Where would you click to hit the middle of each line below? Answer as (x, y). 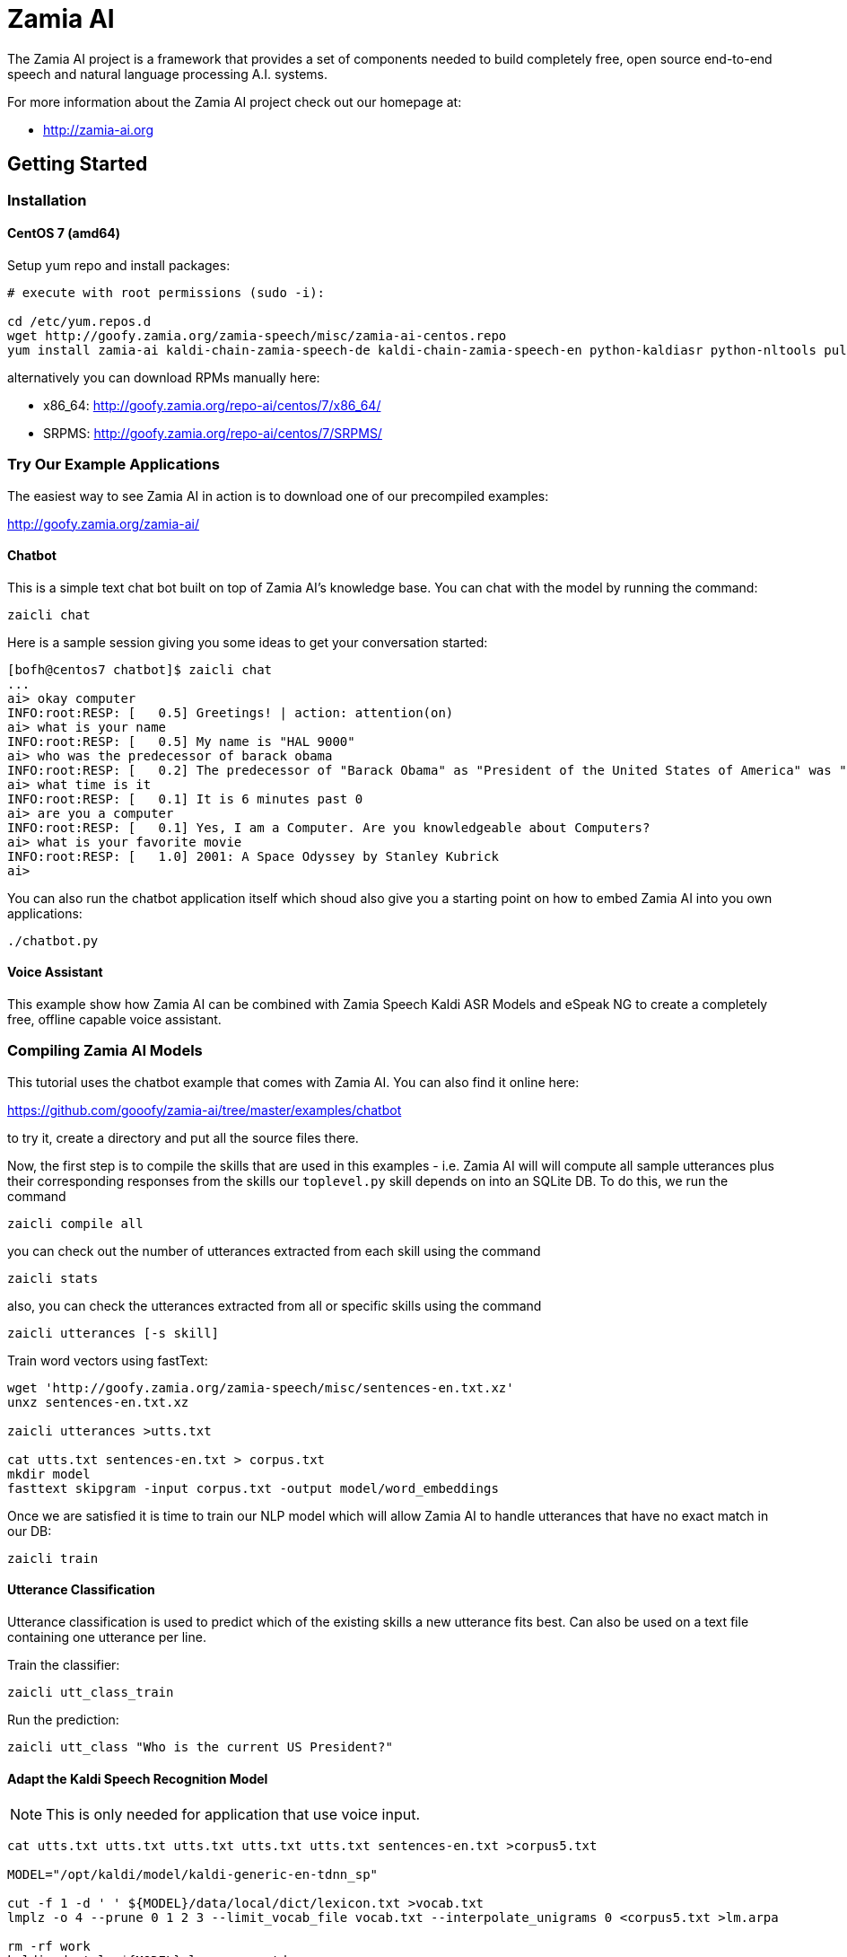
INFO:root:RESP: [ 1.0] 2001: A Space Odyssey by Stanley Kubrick (253, 856)
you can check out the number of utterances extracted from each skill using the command (274, 1251)
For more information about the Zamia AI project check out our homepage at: (235, 101)
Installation (47, 200)
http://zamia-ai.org (98, 129)
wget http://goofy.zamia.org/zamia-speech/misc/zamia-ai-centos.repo (257, 335)
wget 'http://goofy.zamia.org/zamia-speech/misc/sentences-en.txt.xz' (261, 1387)
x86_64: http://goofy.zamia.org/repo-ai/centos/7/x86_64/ (212, 405)
